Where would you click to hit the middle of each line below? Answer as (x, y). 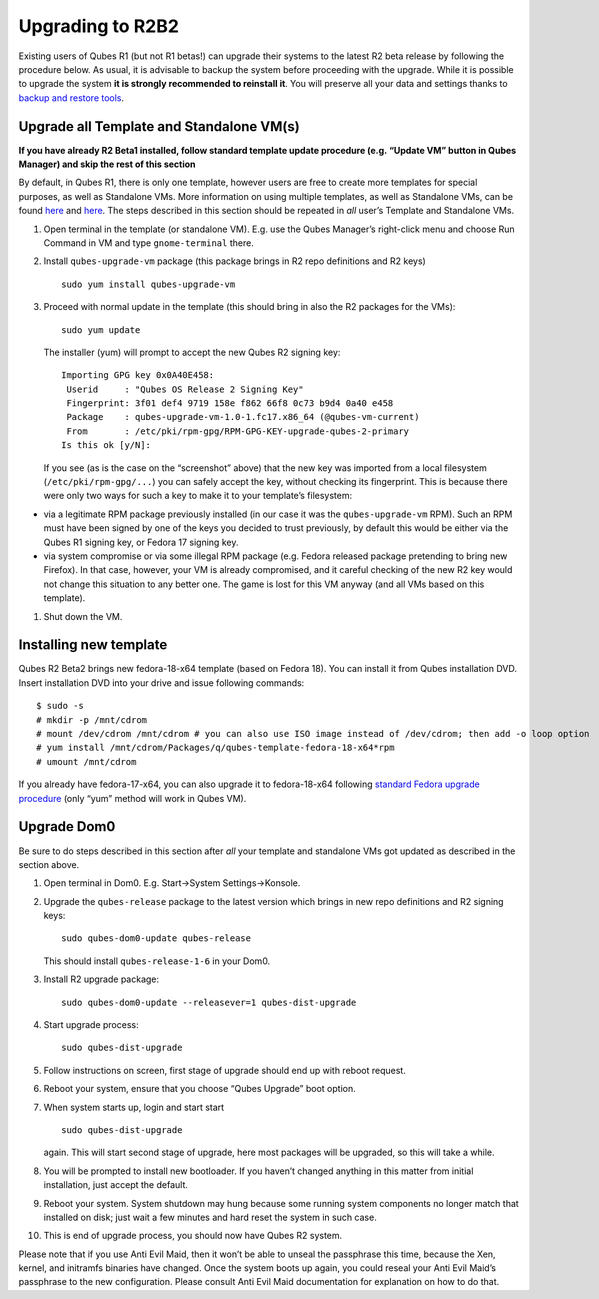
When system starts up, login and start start (134, 1107)
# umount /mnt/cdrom (86, 761)
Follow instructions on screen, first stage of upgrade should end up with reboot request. (225, 1070)
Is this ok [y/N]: (106, 445)
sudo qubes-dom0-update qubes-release (156, 938)
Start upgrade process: (91, 1025)
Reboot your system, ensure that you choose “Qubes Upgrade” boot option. (199, 1089)
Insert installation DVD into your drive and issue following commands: (161, 682)
